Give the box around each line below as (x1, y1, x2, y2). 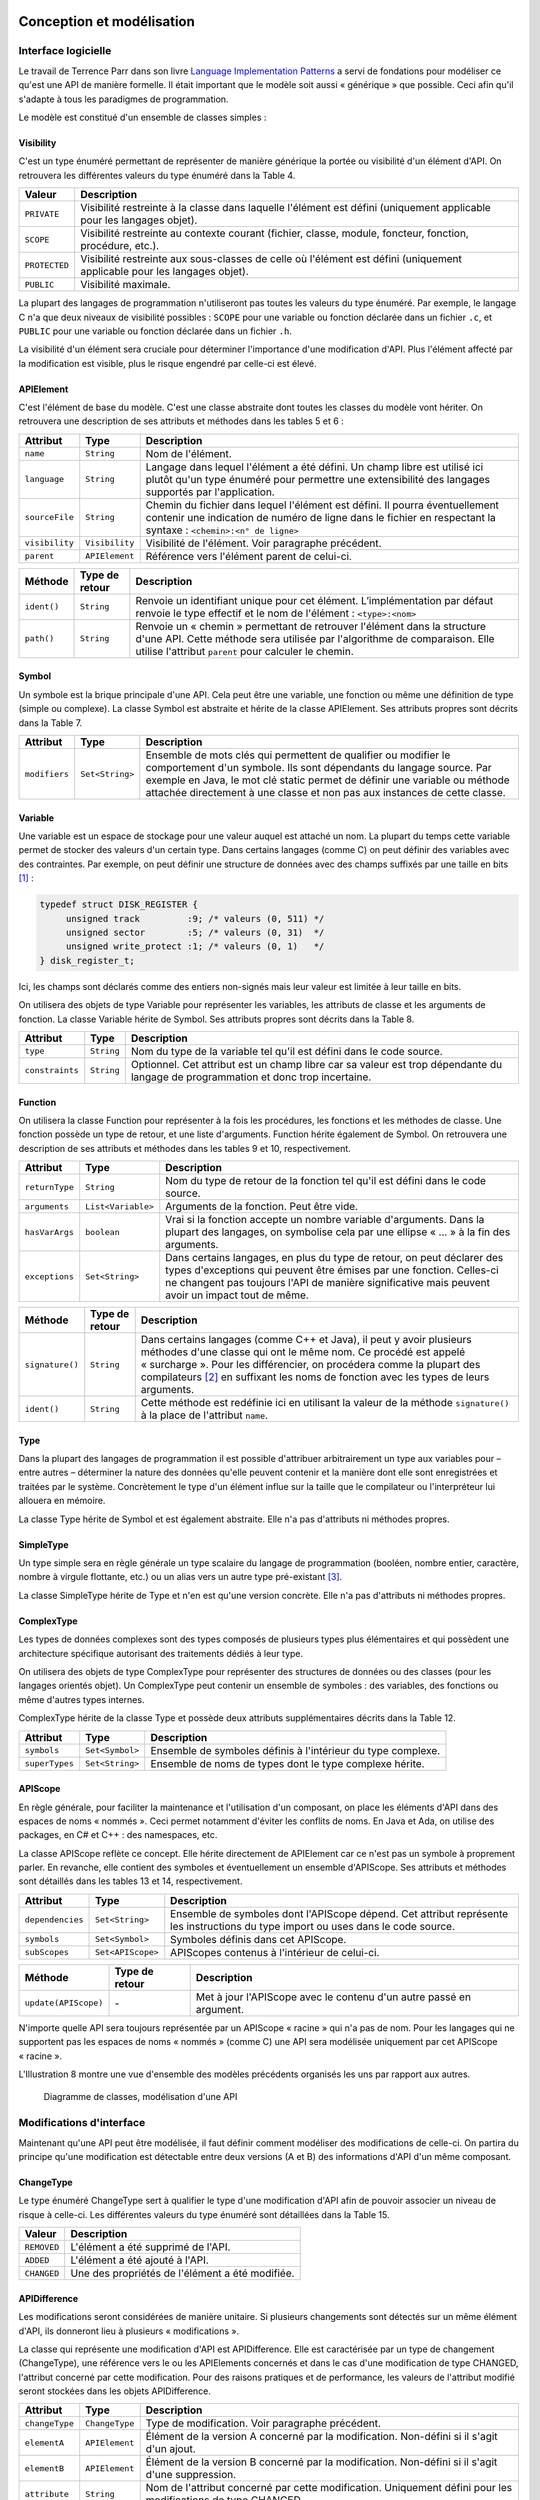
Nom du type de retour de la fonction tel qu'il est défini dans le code (165, 1174, 487, 1188)
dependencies (24, 1915, 84, 1925)
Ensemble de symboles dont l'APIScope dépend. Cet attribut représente (170, 1906, 509, 1920)
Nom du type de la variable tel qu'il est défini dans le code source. (130, 1044, 444, 1058)
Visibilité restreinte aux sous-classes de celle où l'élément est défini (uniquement (80, 252, 462, 266)
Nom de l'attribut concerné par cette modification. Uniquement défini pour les (145, 2481, 513, 2495)
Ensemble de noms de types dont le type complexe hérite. (150, 1756, 425, 1770)
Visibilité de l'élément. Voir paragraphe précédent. (145, 536, 382, 550)
